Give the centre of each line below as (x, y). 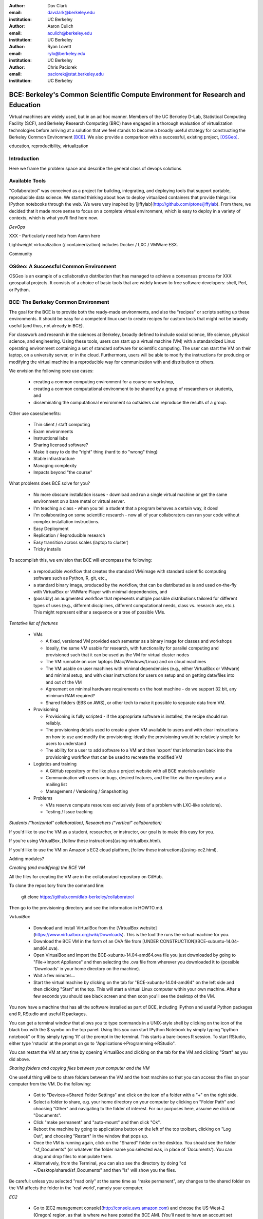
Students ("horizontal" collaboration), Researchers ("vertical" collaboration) (85, 823)
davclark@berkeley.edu (71, 13)
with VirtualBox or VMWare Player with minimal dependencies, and (100, 591)
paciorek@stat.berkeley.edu (76, 74)
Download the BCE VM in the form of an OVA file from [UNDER (96, 942)
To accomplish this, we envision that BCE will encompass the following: (81, 560)
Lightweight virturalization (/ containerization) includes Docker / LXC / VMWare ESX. (94, 245)
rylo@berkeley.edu (66, 53)
